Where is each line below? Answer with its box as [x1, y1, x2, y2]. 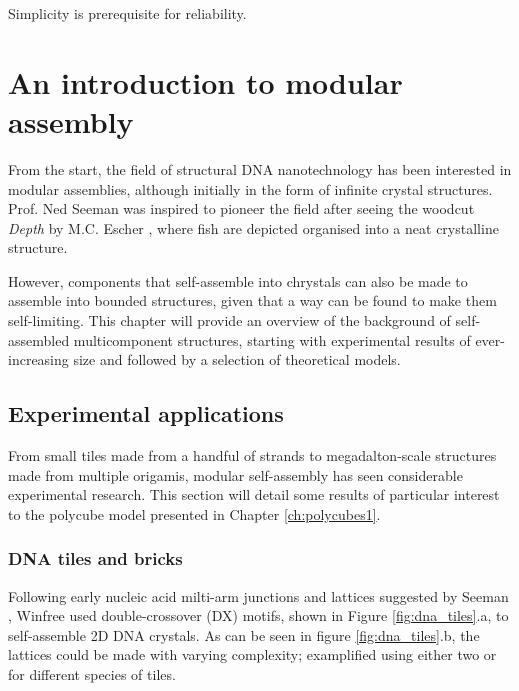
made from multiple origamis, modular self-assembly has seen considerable [8, 464, 463, 485]
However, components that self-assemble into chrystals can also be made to [8, 270, 468, 291]
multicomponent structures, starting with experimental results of [73, 329, 471, 350]
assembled [8, 329, 70, 350]
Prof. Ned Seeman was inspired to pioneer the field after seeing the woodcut [8, 198, 475, 219]
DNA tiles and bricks [8, 546, 183, 571]
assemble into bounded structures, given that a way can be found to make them [8, 290, 497, 311]
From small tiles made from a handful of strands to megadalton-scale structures [8, 445, 497, 466]
